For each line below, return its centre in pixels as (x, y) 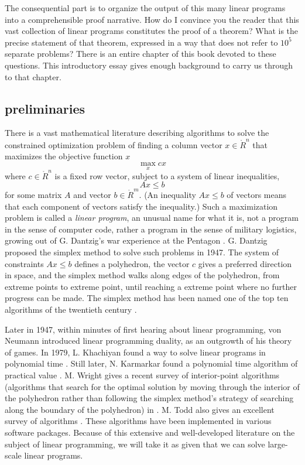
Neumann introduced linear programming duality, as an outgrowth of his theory (148, 341)
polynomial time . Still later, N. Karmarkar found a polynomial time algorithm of (151, 363)
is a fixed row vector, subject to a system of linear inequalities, (167, 175)
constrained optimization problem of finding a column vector (114, 144)
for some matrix (33, 195)
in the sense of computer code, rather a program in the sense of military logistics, (151, 229)
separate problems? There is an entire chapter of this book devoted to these (140, 54)
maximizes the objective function (64, 156)
